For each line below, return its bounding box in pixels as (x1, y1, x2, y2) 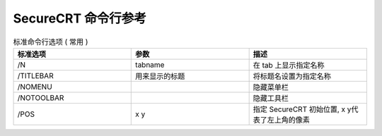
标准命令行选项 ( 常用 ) (13, 37, 88, 47)
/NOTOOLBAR (17, 92, 64, 102)
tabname (135, 60, 165, 70)
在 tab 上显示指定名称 (253, 60, 325, 70)
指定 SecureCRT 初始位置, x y (253, 104, 352, 114)
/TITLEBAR (17, 70, 54, 80)
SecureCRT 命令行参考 (13, 11, 146, 26)
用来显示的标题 (135, 71, 185, 81)
